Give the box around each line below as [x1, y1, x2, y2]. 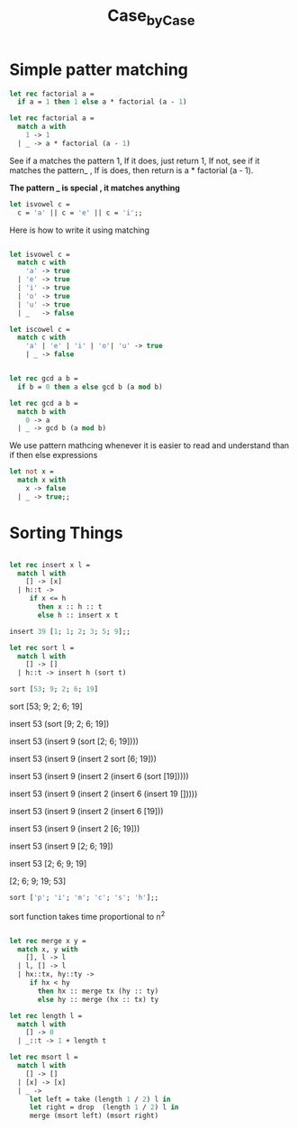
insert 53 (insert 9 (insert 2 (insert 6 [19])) [9, 806, 164, 817]
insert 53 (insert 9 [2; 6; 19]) [9, 840, 114, 852]
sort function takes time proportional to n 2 [9, 909, 166, 922]
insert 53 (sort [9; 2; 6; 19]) [9, 719, 110, 730]
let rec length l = [9, 1011, 83, 1020]
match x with [17, 475, 67, 485]
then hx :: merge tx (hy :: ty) [37, 987, 159, 996]
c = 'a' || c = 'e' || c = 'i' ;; [17, 208, 143, 217]
